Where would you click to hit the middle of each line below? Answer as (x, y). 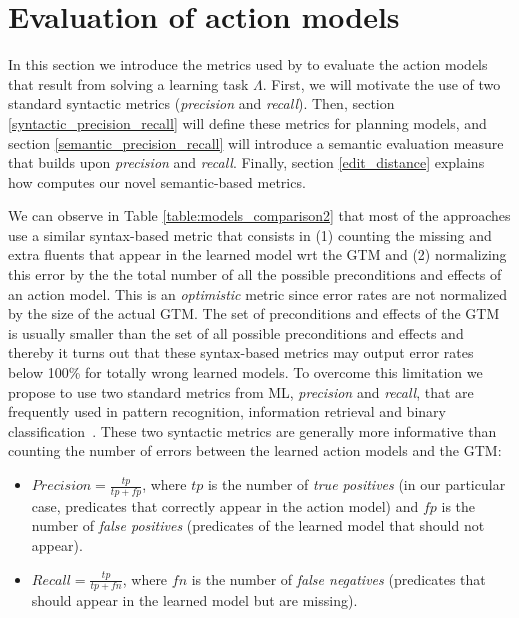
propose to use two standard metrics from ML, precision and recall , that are (241, 391)
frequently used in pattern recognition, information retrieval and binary (227, 411)
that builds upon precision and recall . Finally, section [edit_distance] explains (246, 162)
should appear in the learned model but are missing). (194, 600)
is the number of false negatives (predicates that (338, 578)
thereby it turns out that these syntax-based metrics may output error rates (241, 352)
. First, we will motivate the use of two (381, 83)
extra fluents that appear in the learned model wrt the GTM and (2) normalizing (257, 254)
